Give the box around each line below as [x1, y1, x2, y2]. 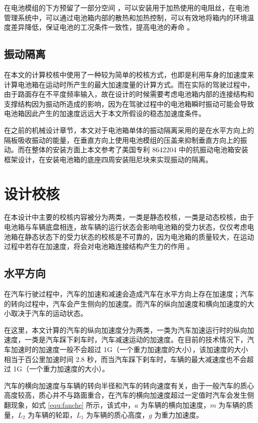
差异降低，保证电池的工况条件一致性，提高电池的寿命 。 [10, 22, 194, 32]
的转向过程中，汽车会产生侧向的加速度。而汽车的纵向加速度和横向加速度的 [4, 298, 247, 308]
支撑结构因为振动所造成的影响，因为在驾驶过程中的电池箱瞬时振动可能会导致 [4, 98, 254, 109]
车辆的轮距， [34, 409, 76, 420]
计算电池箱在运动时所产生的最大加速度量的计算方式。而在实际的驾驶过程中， [4, 79, 254, 89]
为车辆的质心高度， [86, 409, 149, 420]
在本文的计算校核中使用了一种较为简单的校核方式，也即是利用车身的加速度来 [4, 69, 254, 79]
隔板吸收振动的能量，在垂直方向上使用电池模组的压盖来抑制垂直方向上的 [4, 134, 240, 145]
